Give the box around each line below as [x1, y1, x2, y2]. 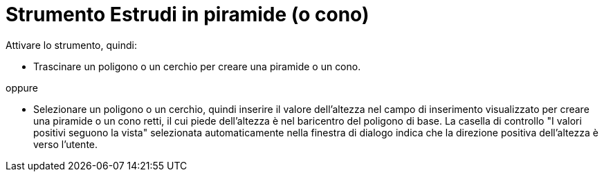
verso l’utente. [33, 138, 98, 150]
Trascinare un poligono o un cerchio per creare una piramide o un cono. [33, 60, 361, 72]
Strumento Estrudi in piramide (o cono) [6, 3, 369, 26]
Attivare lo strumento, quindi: [6, 39, 137, 51]
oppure [6, 81, 39, 94]
